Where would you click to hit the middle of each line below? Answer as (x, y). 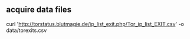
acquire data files (39, 10)
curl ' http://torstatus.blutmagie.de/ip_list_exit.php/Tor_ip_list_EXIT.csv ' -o (95, 24)
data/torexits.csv (27, 30)
